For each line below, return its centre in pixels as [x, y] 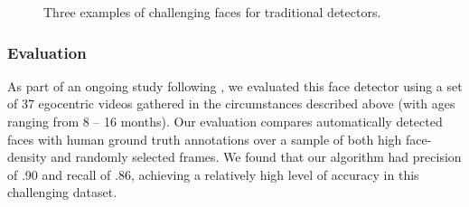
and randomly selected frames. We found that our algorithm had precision [256, 157]
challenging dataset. [62, 192]
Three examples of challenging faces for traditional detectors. [212, 12]
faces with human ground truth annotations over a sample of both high [205, 139]
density [27, 157]
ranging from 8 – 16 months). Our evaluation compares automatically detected [225, 121]
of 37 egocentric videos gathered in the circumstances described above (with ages [231, 103]
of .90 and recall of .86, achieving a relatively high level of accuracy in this [213, 174]
